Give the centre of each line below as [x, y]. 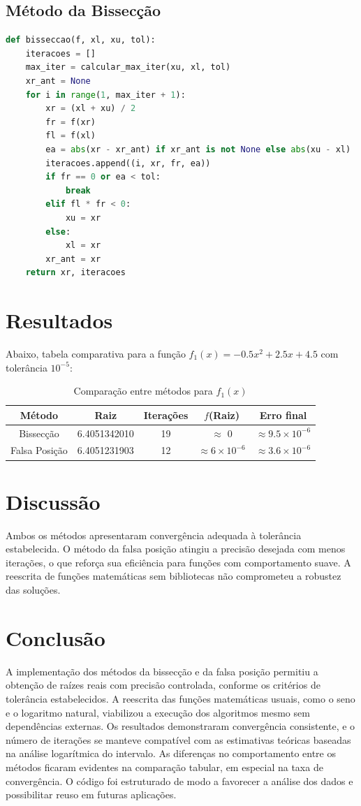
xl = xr [83, 246]
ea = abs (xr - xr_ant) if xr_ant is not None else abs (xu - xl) [198, 149]
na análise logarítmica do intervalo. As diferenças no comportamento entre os [171, 753]
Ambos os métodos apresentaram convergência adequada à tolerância [154, 535]
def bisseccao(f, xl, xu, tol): [81, 40]
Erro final [283, 415]
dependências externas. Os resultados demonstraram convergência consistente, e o [180, 726]
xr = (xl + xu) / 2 [91, 109]
